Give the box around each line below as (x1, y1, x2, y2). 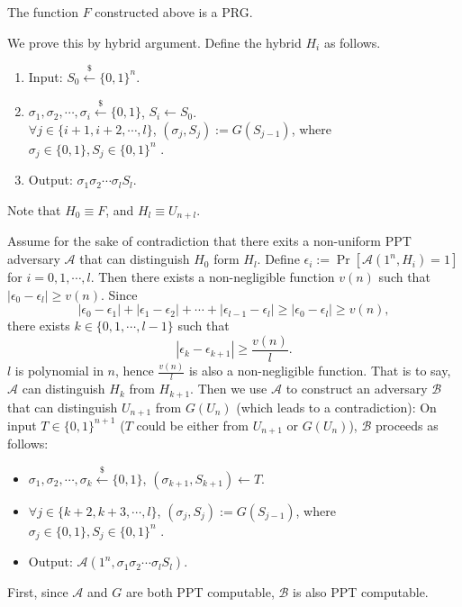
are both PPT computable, (125, 583, 275, 602)
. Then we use (190, 379, 267, 398)
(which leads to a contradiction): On (236, 397, 437, 416)
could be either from (136, 415, 249, 434)
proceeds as (375, 415, 439, 434)
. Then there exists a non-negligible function (90, 267, 335, 286)
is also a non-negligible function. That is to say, (188, 361, 451, 380)
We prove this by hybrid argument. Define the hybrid (7, 32, 302, 51)
